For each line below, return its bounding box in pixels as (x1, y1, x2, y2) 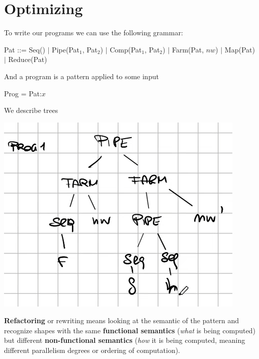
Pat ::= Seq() (4, 44, 45, 54)
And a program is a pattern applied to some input (4, 71, 159, 81)
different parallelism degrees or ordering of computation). (4, 345, 181, 355)
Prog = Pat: (4, 88, 42, 98)
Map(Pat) (224, 44, 255, 54)
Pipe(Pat (52, 44, 79, 54)
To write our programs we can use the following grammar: (4, 27, 183, 38)
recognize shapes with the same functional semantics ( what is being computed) (4, 325, 255, 335)
